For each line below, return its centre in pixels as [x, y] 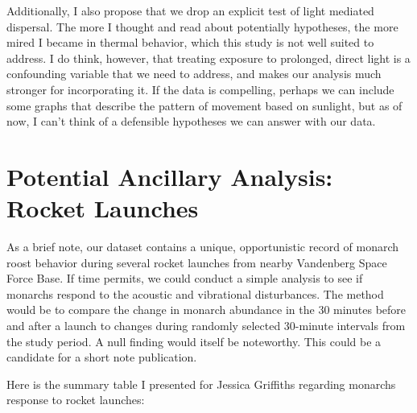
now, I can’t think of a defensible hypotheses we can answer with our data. [191, 121]
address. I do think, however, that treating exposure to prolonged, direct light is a [208, 58]
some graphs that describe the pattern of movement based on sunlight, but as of [204, 105]
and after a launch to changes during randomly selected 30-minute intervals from [206, 326]
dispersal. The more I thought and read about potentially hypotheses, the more [202, 26]
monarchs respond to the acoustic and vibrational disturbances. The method [195, 293]
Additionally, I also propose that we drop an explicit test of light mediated [190, 10]
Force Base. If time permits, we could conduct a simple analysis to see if [185, 278]
